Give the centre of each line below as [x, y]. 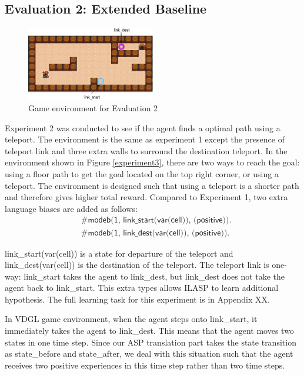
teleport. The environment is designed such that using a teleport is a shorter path [152, 185]
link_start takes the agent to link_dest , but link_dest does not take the [154, 276]
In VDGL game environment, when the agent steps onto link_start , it [131, 319]
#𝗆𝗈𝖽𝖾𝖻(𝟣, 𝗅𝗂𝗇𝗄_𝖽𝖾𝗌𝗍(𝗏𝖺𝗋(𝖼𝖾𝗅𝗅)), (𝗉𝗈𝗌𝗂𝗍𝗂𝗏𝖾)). [155, 233]
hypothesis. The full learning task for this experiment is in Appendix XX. [137, 299]
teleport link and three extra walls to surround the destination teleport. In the [146, 150]
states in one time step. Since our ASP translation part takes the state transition [151, 342]
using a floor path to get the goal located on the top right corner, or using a [142, 174]
